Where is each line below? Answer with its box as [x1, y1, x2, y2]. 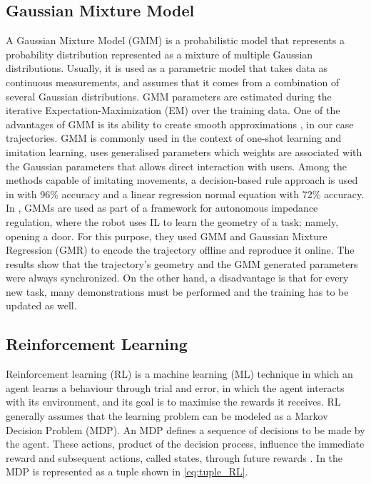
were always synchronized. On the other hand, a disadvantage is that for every [6, 270, 349, 285]
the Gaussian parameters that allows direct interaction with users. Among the [6, 158, 347, 173]
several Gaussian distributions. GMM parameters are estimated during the [6, 88, 332, 103]
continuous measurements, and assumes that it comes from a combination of [6, 74, 340, 89]
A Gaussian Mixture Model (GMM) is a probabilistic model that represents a [6, 33, 345, 48]
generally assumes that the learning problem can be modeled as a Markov [6, 408, 328, 423]
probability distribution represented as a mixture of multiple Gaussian [6, 46, 313, 61]
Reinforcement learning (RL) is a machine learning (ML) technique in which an [6, 366, 353, 381]
